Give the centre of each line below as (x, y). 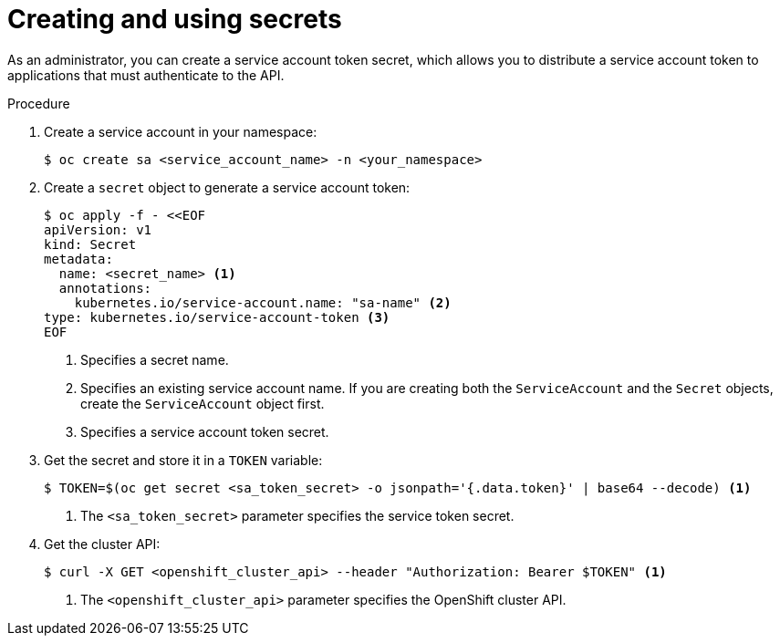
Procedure (39, 103)
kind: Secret (90, 244)
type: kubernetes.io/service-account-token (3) (217, 317)
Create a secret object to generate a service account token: (227, 187)
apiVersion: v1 (98, 229)
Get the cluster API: (102, 544)
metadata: (78, 259)
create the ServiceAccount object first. (203, 403)
